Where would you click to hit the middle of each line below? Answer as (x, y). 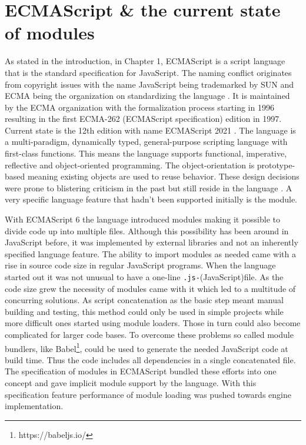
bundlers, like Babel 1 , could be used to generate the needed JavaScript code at (147, 347)
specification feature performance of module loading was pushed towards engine (148, 394)
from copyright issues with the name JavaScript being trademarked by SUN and (149, 84)
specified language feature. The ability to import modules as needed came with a (150, 253)
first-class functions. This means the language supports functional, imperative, (146, 153)
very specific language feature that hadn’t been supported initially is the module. (151, 199)
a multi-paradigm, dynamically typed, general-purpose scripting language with (146, 142)
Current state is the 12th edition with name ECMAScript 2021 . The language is (150, 130)
